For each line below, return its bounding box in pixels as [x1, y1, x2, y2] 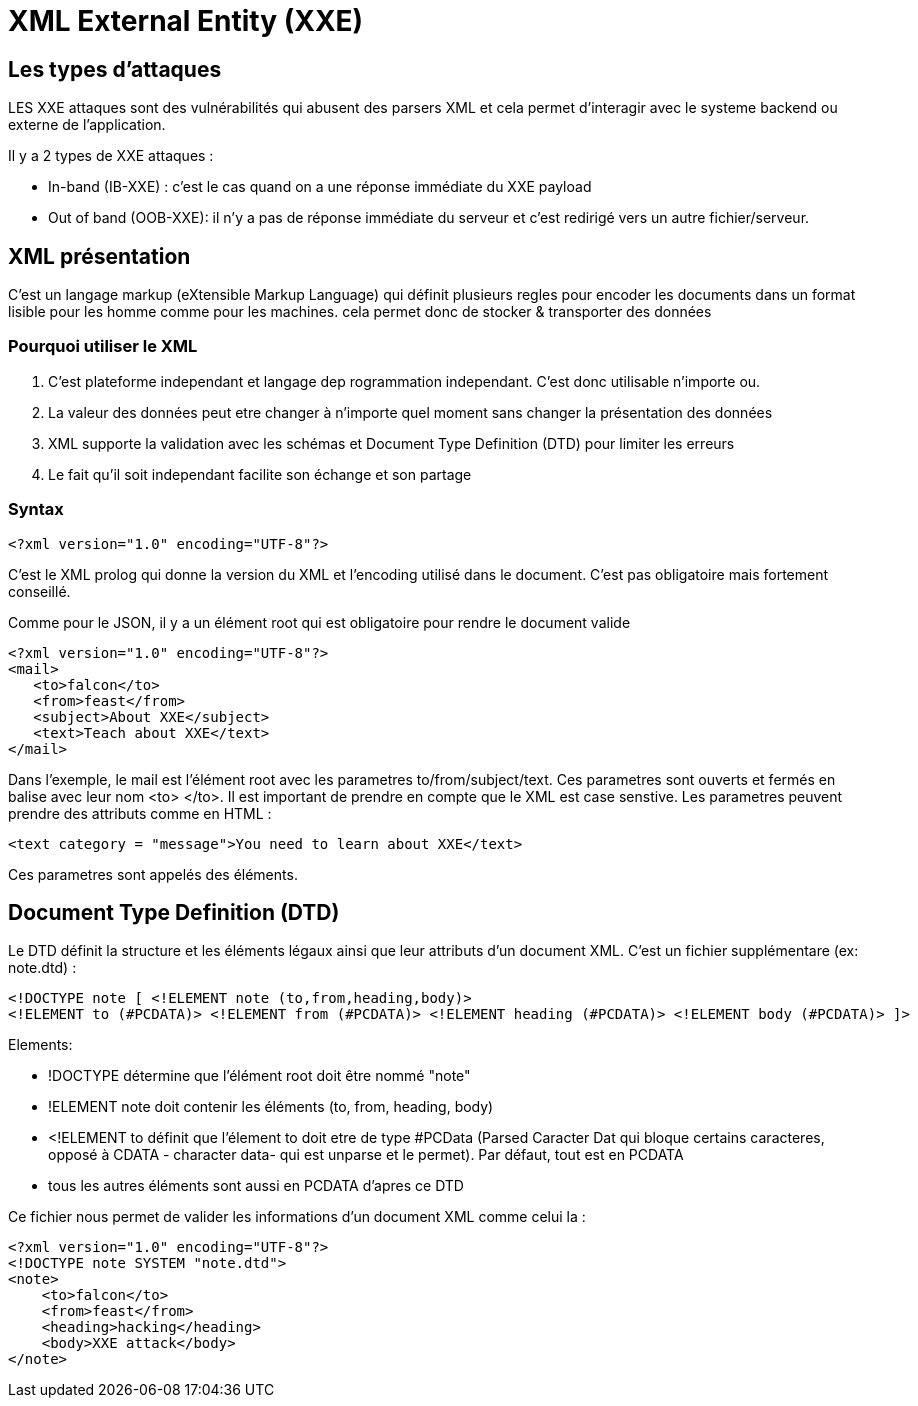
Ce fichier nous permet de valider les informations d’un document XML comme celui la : [8, 1208, 586, 1226]
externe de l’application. [8, 116, 166, 134]
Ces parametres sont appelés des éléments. [8, 865, 298, 883]
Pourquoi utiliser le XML [8, 336, 198, 357]
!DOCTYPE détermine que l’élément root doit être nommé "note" [48, 1067, 471, 1085]
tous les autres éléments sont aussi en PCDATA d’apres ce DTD [48, 1177, 464, 1195]
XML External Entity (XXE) [8, 4, 364, 38]
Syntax [8, 499, 64, 520]
